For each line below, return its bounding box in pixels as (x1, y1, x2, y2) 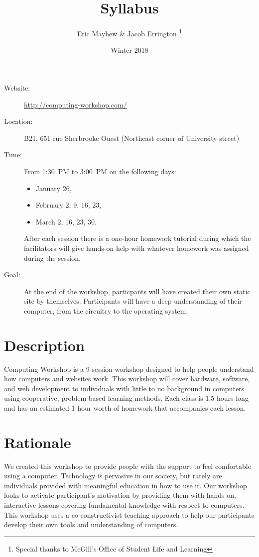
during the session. (24, 252, 81, 263)
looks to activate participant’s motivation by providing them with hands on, (4, 490, 236, 500)
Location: (4, 116, 33, 126)
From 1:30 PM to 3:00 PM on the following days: (24, 166, 176, 176)
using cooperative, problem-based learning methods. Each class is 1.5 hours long (4, 393, 249, 403)
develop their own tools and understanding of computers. (4, 519, 178, 530)
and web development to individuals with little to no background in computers (4, 383, 245, 393)
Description (4, 334, 85, 355)
